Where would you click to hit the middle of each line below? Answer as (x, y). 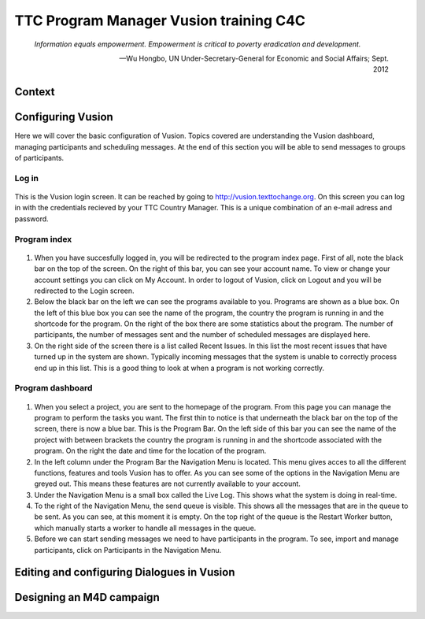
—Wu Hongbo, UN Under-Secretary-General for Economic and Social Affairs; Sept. (254, 58)
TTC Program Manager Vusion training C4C (160, 20)
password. (31, 219)
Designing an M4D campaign (87, 597)
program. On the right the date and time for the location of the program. (150, 451)
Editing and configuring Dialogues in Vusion (125, 572)
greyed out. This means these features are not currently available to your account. (167, 484)
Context (35, 92)
